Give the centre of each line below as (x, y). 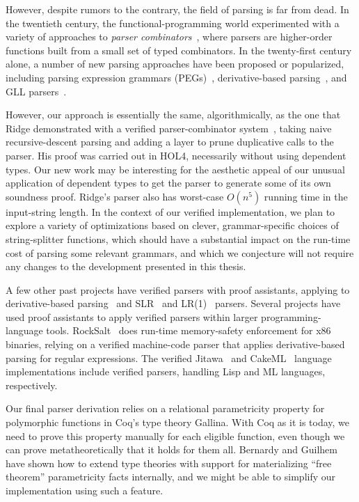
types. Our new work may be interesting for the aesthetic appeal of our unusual (175, 169)
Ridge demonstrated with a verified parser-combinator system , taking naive (169, 128)
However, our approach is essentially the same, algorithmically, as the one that (173, 115)
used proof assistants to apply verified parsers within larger (132, 316)
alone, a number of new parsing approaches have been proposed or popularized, (175, 64)
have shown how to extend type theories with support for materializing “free (169, 463)
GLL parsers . (36, 91)
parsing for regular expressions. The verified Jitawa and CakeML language (169, 358)
